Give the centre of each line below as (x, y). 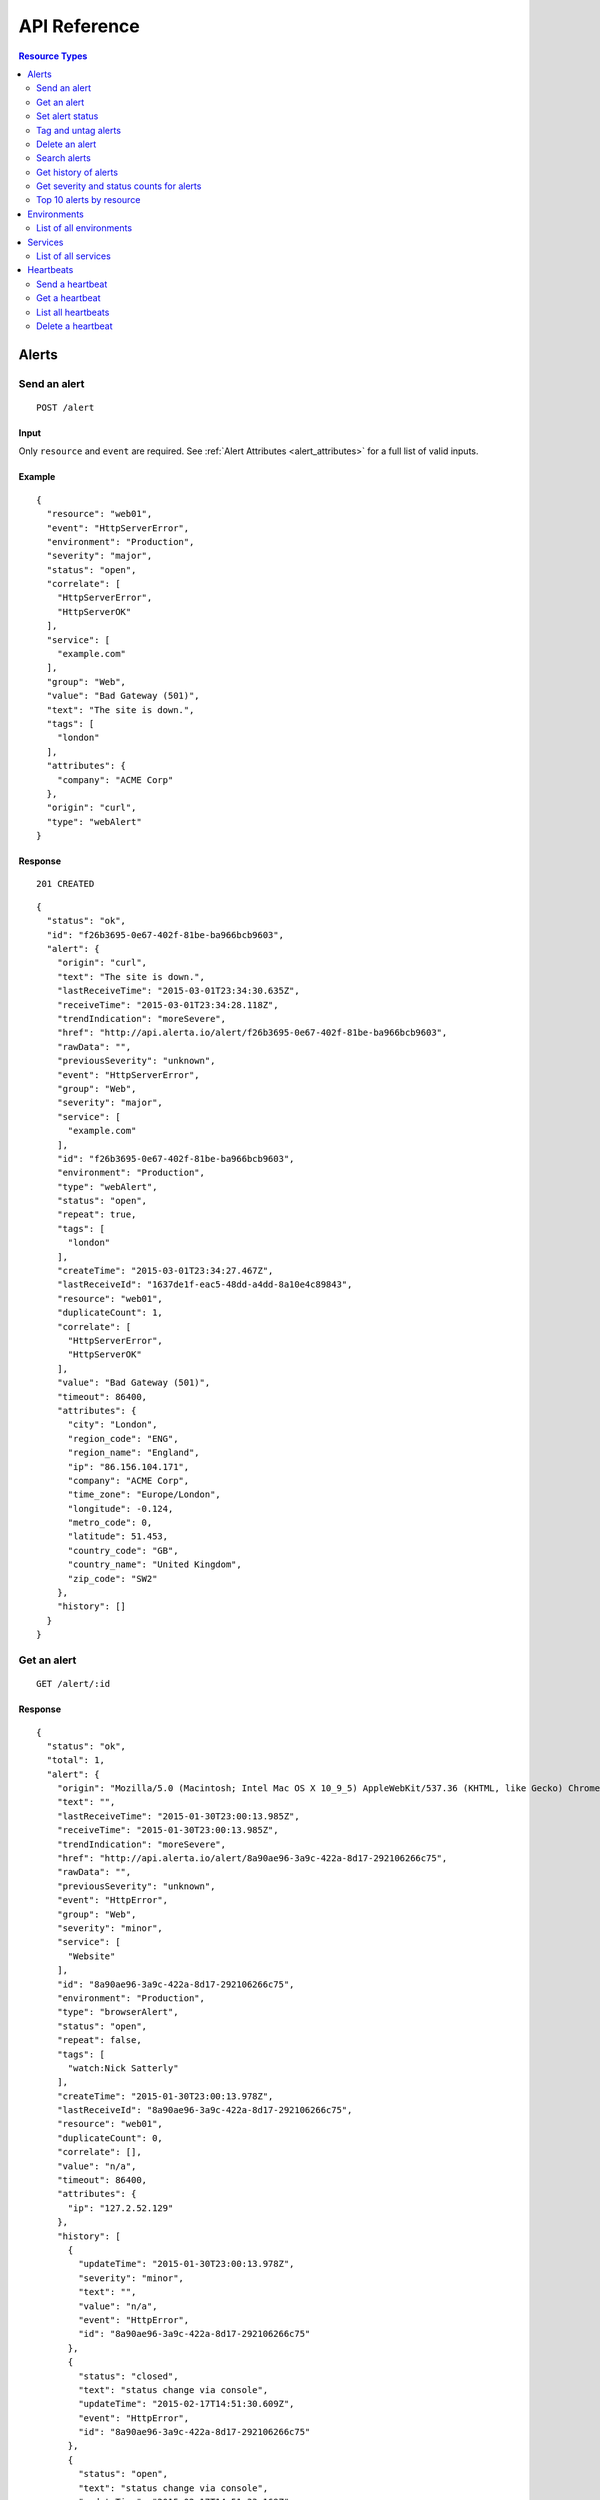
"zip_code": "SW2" (112, 1578)
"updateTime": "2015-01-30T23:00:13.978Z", (186, 2264)
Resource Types (53, 56)
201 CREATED (65, 884)
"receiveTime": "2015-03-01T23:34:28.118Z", (167, 1004)
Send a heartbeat (72, 284)
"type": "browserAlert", (117, 2012)
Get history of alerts (77, 172)
